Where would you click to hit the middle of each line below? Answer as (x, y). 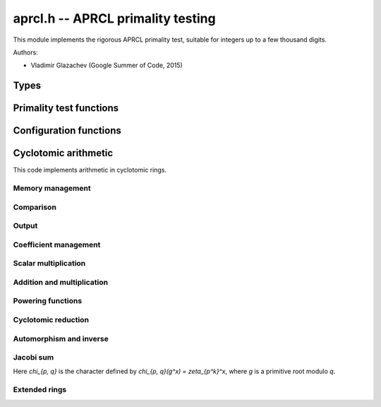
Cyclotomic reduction (51, 319)
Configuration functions (67, 131)
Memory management (52, 189)
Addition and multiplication (61, 282)
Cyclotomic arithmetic (63, 153)
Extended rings (40, 390)
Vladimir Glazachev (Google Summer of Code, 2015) (107, 65)
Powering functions (48, 301)
